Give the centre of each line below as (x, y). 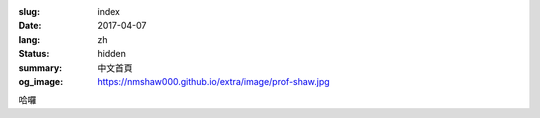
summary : (40, 67)
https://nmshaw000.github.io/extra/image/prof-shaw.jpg (213, 81)
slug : (29, 11)
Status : (34, 54)
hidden (112, 54)
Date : (30, 26)
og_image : (41, 81)
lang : (29, 39)
